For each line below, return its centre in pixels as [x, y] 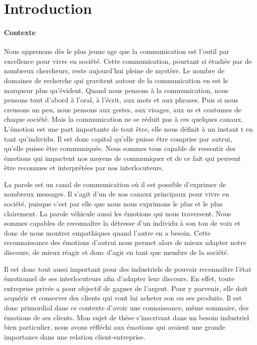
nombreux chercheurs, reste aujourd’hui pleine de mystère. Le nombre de [114, 71]
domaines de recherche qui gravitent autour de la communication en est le [116, 80]
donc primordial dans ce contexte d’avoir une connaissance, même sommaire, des [126, 308]
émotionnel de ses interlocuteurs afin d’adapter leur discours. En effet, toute [119, 278]
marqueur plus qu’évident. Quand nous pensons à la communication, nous [116, 90]
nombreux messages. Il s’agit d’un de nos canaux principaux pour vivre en [117, 194]
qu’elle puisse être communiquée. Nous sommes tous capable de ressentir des [120, 148]
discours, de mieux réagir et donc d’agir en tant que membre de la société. [117, 252]
